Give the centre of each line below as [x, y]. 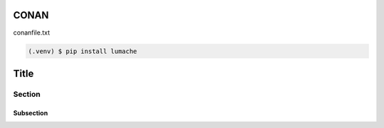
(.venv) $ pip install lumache [83, 51]
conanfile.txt [32, 33]
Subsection [31, 112]
